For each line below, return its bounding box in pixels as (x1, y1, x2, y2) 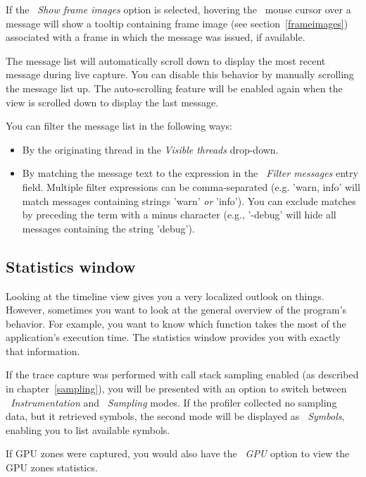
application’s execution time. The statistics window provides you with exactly (6, 330, 341, 345)
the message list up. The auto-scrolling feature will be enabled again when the (6, 80, 343, 95)
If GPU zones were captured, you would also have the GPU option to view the (6, 446, 350, 461)
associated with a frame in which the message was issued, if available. (6, 30, 305, 44)
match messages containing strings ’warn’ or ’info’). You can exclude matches (22, 193, 356, 208)
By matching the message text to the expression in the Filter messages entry (22, 166, 358, 180)
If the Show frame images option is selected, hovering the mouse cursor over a (6, 2, 351, 16)
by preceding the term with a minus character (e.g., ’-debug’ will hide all (22, 207, 336, 222)
